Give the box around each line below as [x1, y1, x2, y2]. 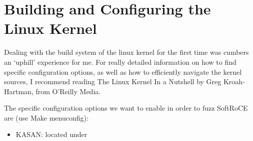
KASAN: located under [15, 129, 87, 140]
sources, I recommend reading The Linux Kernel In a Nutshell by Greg [4, 76, 221, 87]
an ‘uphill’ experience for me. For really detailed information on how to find [4, 56, 236, 67]
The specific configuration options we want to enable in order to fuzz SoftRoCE [4, 103, 248, 113]
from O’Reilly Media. [35, 86, 101, 96]
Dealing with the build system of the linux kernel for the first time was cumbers [4, 47, 249, 57]
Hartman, [4, 86, 33, 96]
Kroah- [223, 76, 245, 87]
